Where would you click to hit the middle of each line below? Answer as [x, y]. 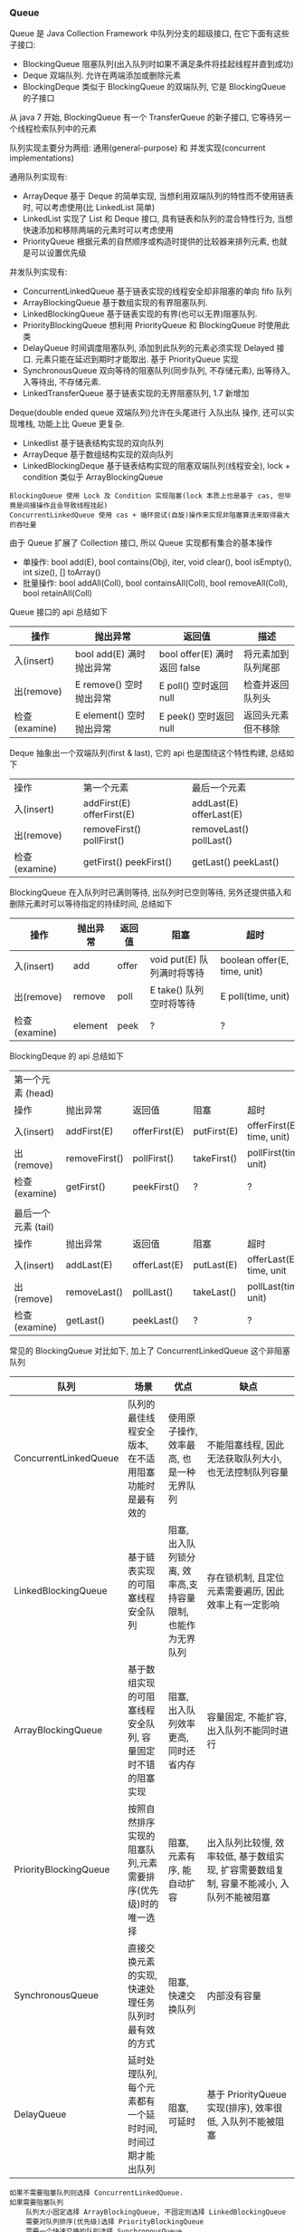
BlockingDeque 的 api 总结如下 [66, 1056]
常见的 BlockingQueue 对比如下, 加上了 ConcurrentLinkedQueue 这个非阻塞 [150, 1351]
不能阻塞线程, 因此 [246, 1445]
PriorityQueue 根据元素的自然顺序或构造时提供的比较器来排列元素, [146, 241]
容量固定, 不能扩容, [247, 1717]
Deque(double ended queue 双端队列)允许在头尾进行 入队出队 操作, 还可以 [148, 412]
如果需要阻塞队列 [37, 2203]
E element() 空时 [110, 715]
